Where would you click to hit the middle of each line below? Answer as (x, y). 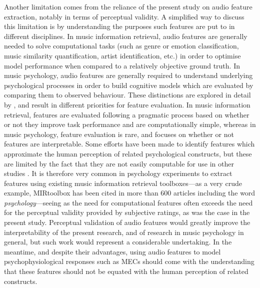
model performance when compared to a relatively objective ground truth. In (122, 65)
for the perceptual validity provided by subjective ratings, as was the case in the (127, 212)
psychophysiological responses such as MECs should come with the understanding (129, 261)
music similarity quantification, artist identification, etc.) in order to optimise (122, 55)
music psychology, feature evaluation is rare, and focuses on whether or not (119, 134)
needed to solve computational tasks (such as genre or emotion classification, (121, 46)
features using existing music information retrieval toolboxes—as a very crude (123, 183)
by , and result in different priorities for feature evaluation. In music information (127, 104)
